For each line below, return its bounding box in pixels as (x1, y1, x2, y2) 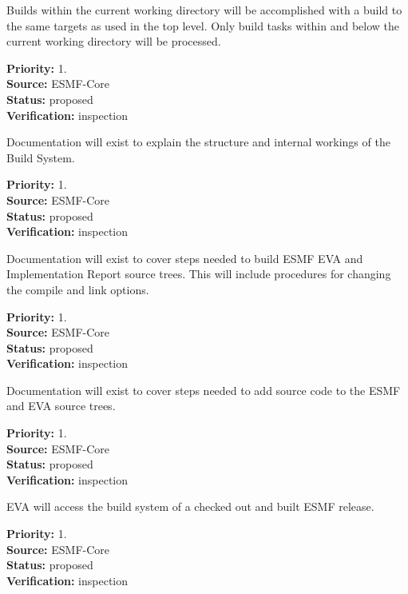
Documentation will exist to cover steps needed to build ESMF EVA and (6, 249, 363, 266)
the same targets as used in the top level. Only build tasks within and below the (6, 17, 400, 34)
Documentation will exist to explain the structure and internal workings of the (6, 134, 390, 150)
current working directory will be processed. (6, 33, 221, 50)
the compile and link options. (6, 281, 149, 297)
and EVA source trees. (6, 397, 116, 414)
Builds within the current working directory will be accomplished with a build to (6, 2, 402, 18)
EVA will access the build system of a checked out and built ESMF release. (6, 498, 374, 515)
